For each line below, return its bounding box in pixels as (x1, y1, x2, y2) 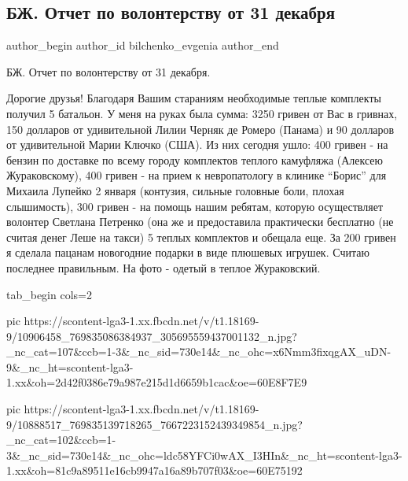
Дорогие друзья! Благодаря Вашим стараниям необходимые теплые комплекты (6, 90, 381, 106)
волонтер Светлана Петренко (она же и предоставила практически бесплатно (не (6, 213, 394, 230)
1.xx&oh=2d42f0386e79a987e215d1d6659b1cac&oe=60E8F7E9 (6, 374, 307, 390)
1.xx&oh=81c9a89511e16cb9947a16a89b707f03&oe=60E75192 (6, 462, 303, 479)
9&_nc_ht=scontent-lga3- (6, 358, 134, 375)
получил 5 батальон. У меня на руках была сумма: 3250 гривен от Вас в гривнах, (6, 105, 398, 121)
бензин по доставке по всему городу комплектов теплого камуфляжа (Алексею (6, 151, 384, 168)
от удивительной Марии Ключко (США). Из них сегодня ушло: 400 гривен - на (6, 136, 388, 153)
